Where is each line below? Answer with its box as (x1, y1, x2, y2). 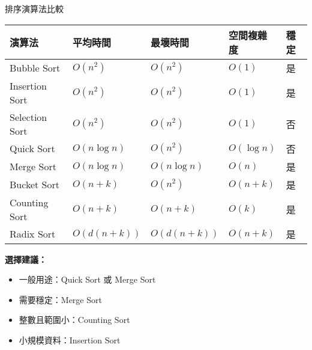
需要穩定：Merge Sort (19, 293, 102, 305)
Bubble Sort (10, 61, 61, 75)
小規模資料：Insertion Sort (19, 333, 121, 346)
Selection (10, 109, 47, 124)
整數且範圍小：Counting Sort (19, 313, 130, 326)
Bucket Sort (10, 177, 59, 192)
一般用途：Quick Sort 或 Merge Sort (19, 273, 156, 286)
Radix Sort (10, 227, 56, 241)
